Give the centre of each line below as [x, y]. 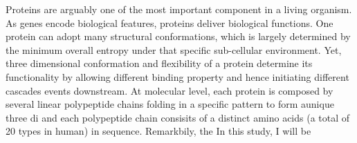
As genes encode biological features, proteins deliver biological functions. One [170, 22]
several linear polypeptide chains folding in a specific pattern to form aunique [170, 104]
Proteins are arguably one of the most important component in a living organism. [179, 9]
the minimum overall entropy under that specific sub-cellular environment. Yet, [174, 49]
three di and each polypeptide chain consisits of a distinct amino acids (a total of [178, 117]
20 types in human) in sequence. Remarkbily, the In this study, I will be [158, 131]
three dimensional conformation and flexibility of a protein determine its [159, 63]
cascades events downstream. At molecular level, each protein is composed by [170, 90]
